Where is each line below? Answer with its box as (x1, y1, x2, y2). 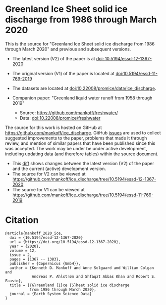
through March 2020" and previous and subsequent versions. (5, 46, 131, 52)
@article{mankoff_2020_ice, (5, 231, 63, 236)
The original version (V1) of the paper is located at (12, 70, 115, 76)
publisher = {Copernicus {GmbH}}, (9, 261, 81, 266)
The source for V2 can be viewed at (12, 171, 86, 176)
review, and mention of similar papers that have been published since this (5, 140, 156, 146)
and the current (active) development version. (12, 166, 107, 172)
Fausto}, (5, 278, 23, 283)
